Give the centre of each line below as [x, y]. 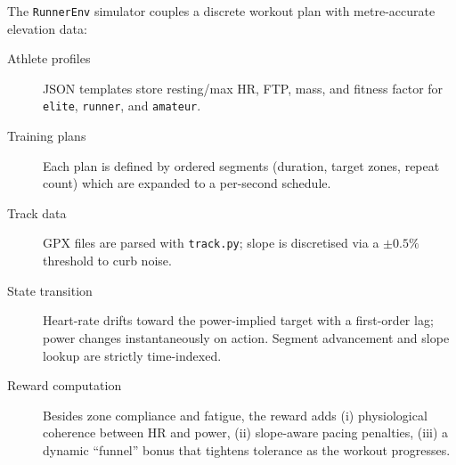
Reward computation [65, 385]
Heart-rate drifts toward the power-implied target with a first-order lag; [238, 320]
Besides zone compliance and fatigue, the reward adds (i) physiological [235, 415]
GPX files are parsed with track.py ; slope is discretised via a [211, 243]
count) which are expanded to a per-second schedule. [187, 183]
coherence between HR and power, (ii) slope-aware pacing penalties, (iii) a [246, 432]
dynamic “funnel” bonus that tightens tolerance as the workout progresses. [247, 449]
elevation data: [47, 28]
